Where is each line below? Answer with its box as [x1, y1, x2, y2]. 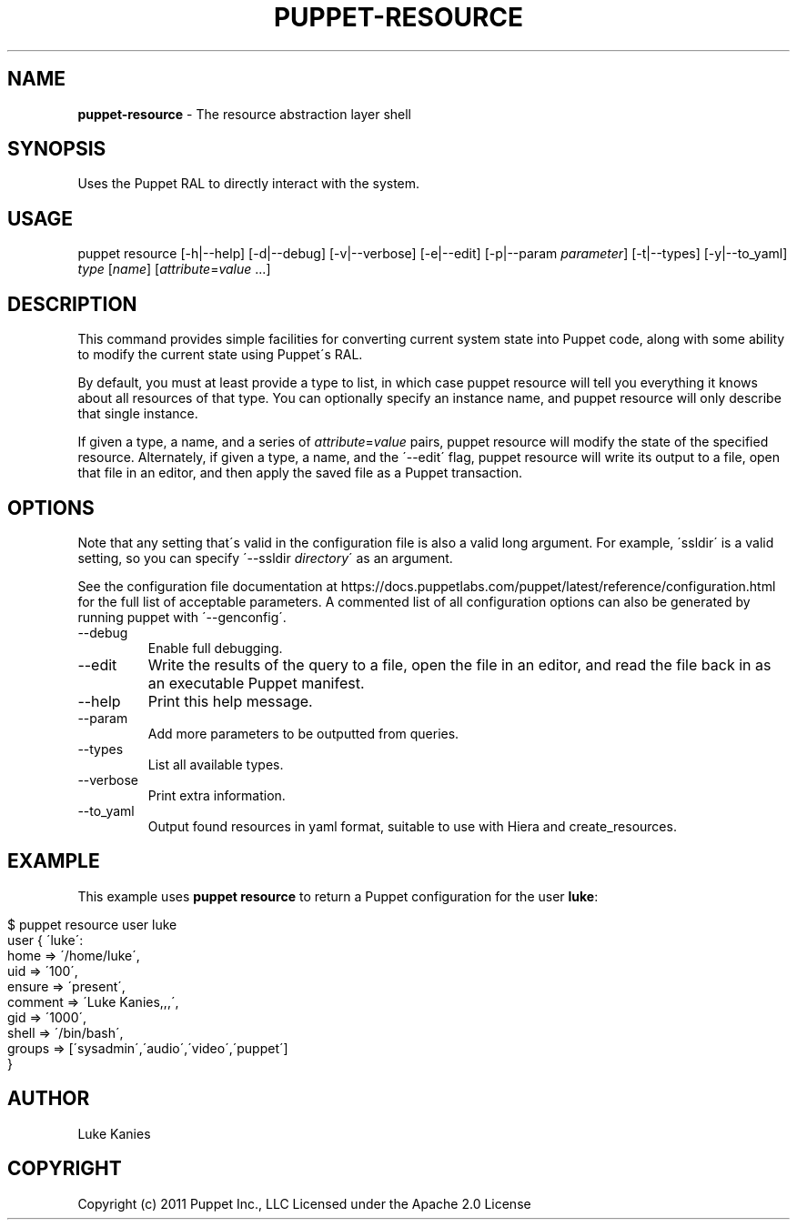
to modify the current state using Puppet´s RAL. [77, 347, 363, 363]
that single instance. [77, 406, 198, 422]
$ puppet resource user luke [7, 916, 177, 932]
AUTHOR [7, 1087, 90, 1111]
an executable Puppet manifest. [147, 673, 365, 692]
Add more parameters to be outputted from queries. [147, 725, 459, 741]
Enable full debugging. [147, 639, 283, 656]
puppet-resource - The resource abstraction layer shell [77, 106, 412, 122]
